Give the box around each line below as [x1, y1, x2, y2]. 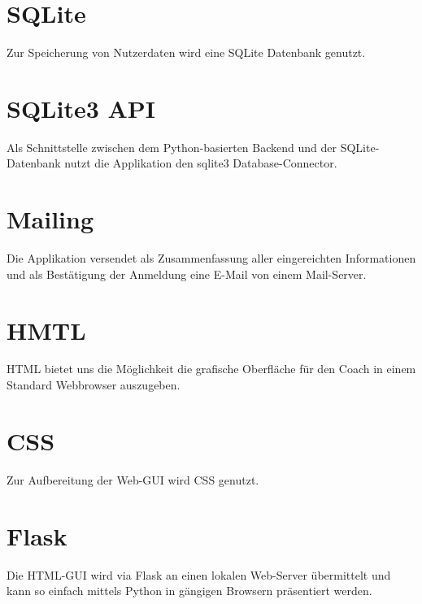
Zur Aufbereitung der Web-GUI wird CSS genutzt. [7, 471, 259, 488]
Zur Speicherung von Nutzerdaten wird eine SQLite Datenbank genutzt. [7, 44, 366, 61]
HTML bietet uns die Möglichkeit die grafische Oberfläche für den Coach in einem [7, 360, 416, 377]
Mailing [7, 202, 94, 236]
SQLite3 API [7, 91, 156, 124]
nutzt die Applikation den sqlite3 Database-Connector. [64, 154, 337, 172]
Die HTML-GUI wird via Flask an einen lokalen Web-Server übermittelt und [7, 566, 391, 583]
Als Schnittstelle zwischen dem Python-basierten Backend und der [7, 138, 337, 155]
